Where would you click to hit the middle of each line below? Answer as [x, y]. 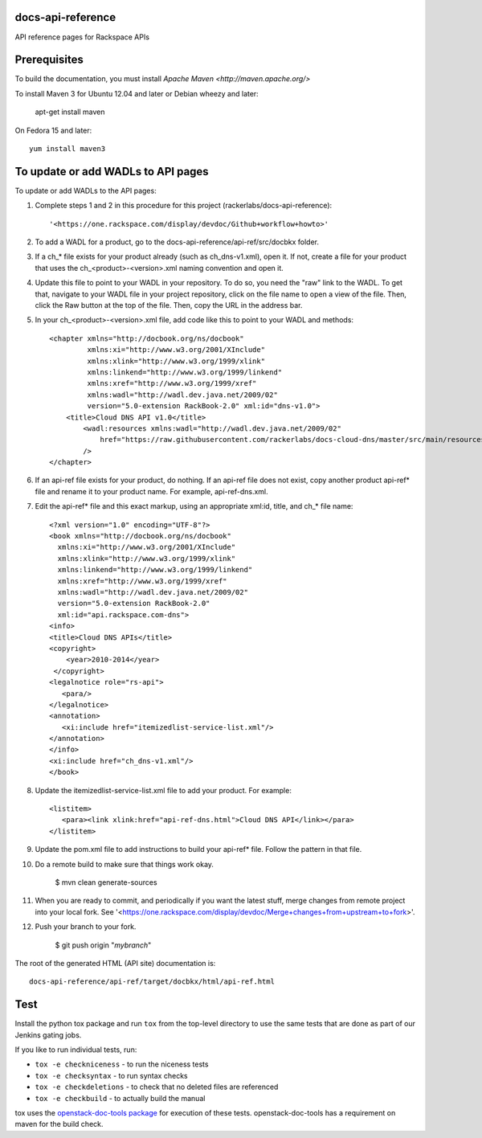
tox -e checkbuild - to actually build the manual [120, 1098]
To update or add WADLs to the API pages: [86, 190]
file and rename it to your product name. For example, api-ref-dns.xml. [151, 491]
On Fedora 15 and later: [53, 130]
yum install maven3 [67, 148]
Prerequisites [49, 60]
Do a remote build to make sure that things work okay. [125, 864]
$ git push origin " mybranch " [103, 945]
